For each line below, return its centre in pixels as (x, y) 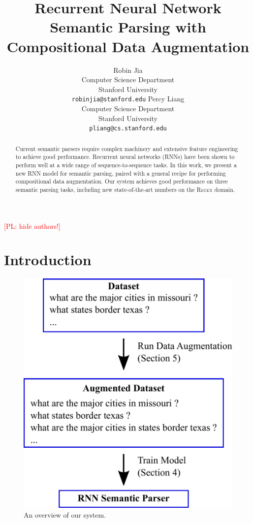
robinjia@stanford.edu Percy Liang (128, 99)
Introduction (48, 260)
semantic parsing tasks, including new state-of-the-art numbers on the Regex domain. (125, 189)
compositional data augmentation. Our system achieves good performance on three (122, 181)
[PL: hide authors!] (32, 226)
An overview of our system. (65, 514)
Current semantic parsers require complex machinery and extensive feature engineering (127, 148)
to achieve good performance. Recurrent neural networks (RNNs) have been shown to (125, 157)
